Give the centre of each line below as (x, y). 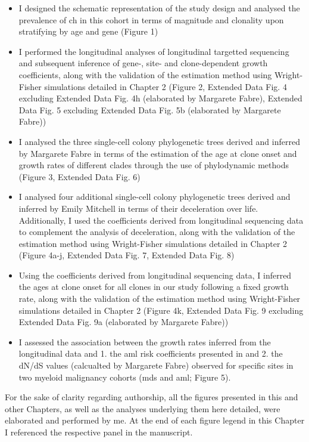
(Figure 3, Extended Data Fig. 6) (79, 176)
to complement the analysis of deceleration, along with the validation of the (157, 232)
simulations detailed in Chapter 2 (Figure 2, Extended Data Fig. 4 (166, 86)
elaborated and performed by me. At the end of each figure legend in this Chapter (155, 420)
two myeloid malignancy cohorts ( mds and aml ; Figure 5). (125, 377)
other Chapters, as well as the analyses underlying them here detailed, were (143, 408)
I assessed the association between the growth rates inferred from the (145, 341)
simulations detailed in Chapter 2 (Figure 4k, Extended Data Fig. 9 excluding (161, 310)
